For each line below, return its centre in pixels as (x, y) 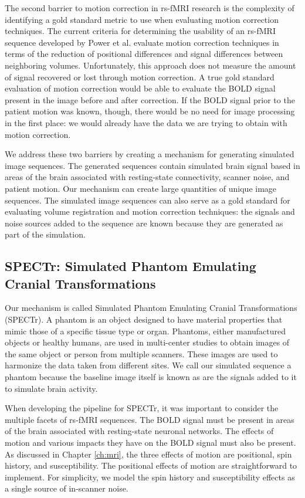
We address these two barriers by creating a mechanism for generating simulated (150, 154)
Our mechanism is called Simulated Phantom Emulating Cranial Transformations (151, 308)
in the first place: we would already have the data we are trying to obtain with (146, 122)
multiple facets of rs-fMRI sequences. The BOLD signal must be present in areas (150, 419)
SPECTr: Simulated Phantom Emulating (131, 266)
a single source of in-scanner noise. (67, 488)
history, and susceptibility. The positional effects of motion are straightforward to (151, 465)
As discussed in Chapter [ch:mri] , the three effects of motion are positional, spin (148, 454)
